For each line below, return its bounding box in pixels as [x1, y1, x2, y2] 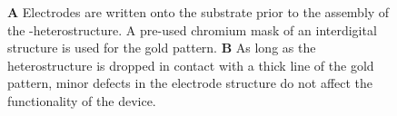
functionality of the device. [7, 91, 156, 110]
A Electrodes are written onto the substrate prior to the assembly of [7, 3, 390, 21]
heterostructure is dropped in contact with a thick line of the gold [7, 55, 374, 74]
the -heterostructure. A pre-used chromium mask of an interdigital [7, 20, 377, 39]
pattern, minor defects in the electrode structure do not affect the [7, 73, 373, 92]
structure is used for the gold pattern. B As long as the [7, 38, 316, 57]
